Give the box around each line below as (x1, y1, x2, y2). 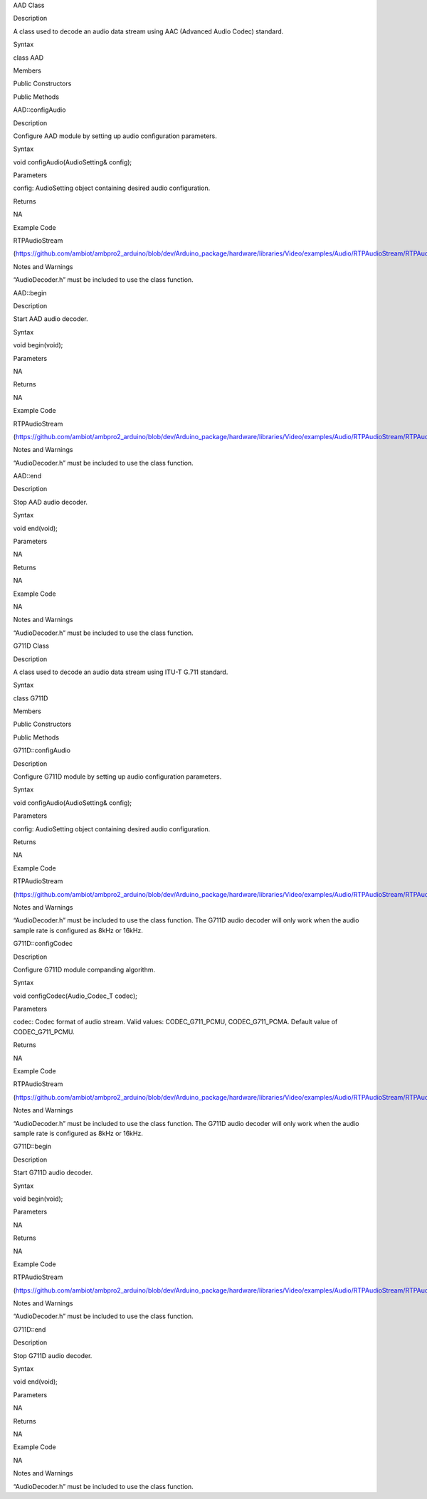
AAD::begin (13, 288, 47, 297)
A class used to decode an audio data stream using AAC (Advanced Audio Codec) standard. (13, 27, 284, 36)
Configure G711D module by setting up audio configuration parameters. (13, 772, 222, 781)
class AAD (13, 53, 44, 62)
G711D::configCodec (13, 940, 73, 948)
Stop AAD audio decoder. (13, 498, 88, 506)
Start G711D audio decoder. (13, 1168, 93, 1177)
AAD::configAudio (13, 105, 66, 114)
